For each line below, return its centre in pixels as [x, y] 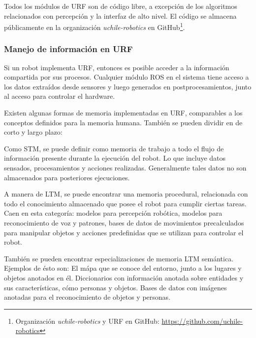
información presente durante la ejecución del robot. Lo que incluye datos [115, 158]
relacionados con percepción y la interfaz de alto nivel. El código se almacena [120, 15]
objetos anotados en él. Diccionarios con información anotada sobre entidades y [124, 277]
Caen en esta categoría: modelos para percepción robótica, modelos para [113, 213]
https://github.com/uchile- [202, 321]
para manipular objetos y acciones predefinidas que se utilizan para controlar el [124, 232]
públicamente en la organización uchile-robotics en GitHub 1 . [95, 26]
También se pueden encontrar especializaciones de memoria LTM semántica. [119, 258]
